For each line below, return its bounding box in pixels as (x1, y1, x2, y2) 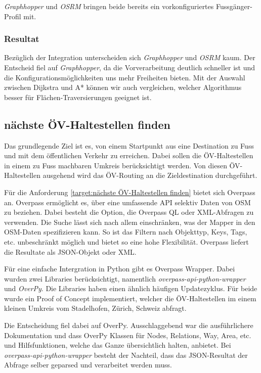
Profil (4, 11, 21, 21)
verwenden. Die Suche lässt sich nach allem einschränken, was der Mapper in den (4, 216, 255, 227)
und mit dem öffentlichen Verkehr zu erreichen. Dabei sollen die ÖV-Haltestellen (4, 150, 253, 161)
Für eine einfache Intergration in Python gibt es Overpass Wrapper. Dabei (4, 263, 235, 274)
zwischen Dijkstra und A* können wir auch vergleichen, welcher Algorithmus (4, 82, 242, 92)
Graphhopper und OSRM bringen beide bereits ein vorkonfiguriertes (4, 1, 214, 11)
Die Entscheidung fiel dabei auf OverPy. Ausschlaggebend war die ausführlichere (4, 320, 253, 331)
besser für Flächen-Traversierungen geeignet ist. (4, 91, 152, 102)
